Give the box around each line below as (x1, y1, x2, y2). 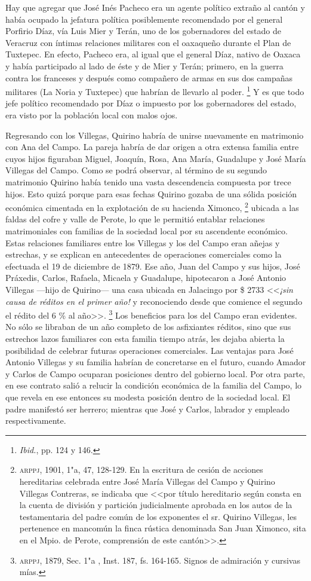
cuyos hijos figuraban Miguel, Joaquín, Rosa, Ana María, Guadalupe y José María (5, 152, 306, 164)
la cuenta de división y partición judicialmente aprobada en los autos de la (19, 499, 292, 511)
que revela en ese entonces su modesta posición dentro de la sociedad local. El (5, 390, 291, 403)
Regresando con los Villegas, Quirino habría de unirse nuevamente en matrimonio (5, 129, 304, 141)
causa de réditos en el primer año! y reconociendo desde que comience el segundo (5, 295, 303, 307)
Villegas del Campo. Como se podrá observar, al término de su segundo (5, 164, 267, 176)
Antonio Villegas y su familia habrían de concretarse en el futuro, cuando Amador (5, 356, 306, 368)
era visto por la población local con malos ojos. (5, 109, 178, 121)
